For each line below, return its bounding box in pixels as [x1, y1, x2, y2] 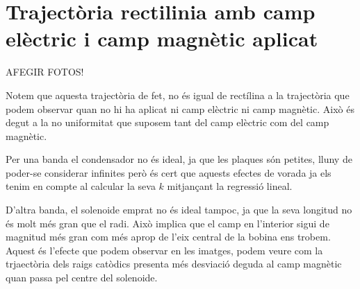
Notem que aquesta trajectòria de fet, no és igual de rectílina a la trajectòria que [6, 87, 350, 102]
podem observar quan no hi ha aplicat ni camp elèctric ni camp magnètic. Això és [6, 101, 354, 116]
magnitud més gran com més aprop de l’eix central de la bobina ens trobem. [6, 229, 331, 244]
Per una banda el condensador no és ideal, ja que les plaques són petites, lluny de [6, 152, 352, 166]
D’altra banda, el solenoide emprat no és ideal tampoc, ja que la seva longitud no [6, 202, 352, 217]
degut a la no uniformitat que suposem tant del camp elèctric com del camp [6, 115, 329, 130]
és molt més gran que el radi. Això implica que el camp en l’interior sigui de [6, 216, 329, 230]
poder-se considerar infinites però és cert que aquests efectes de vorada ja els [6, 165, 332, 179]
